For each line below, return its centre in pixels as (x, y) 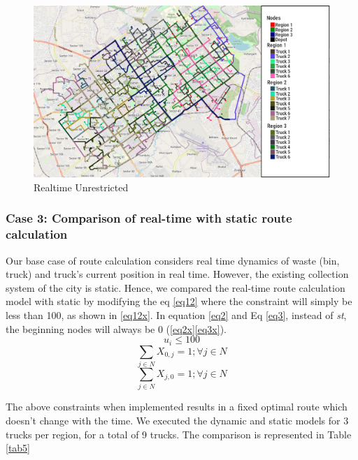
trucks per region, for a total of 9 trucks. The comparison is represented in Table (179, 434)
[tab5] (18, 448)
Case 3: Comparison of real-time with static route (149, 218)
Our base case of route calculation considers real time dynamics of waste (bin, (173, 260)
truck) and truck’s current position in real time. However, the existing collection (177, 274)
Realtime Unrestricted (81, 187)
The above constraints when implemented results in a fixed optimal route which (177, 407)
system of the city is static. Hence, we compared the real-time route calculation (176, 287)
